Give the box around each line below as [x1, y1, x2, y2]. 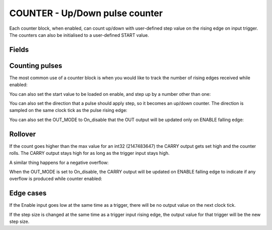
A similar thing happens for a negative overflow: [9, 159, 109, 165]
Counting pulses [9, 61, 62, 70]
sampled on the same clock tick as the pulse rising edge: [9, 107, 128, 113]
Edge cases [9, 189, 47, 198]
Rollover [9, 130, 36, 138]
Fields [9, 45, 29, 54]
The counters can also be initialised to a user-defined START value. [9, 32, 149, 38]
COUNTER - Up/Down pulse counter [9, 8, 163, 19]
